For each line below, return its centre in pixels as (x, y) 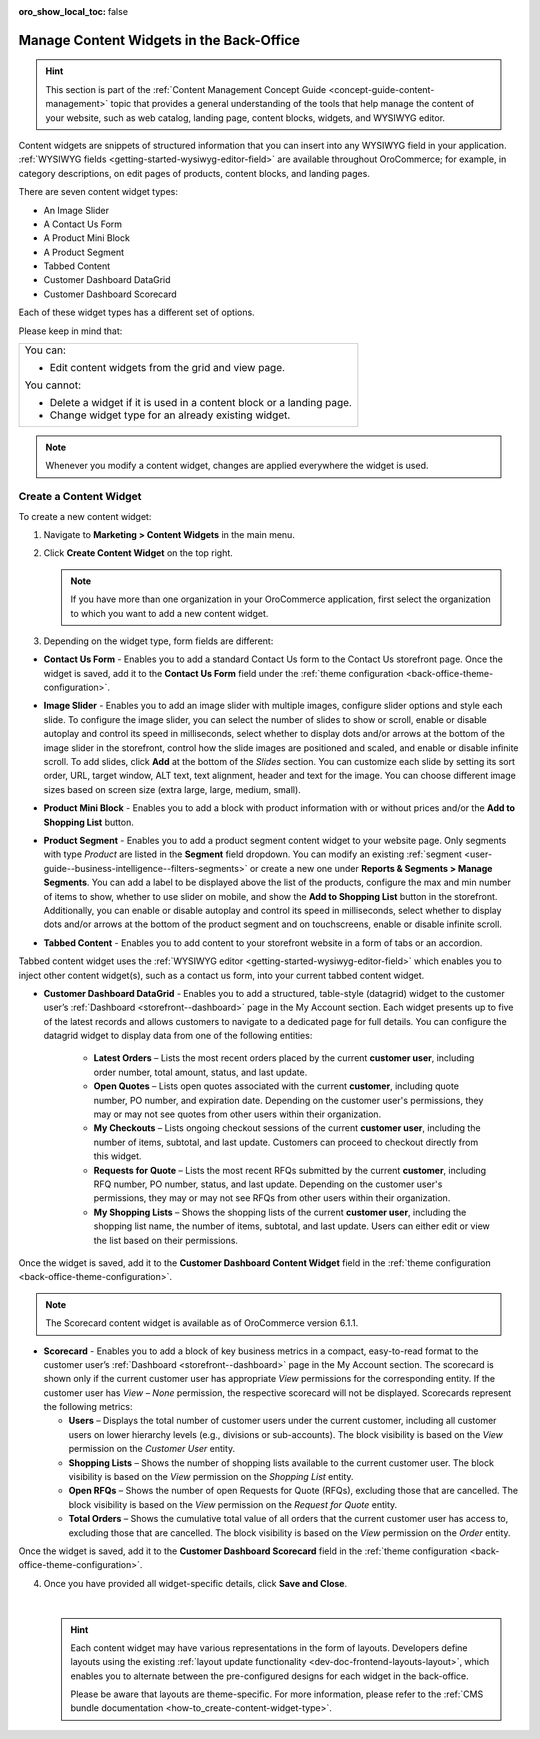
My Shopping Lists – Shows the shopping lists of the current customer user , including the (280, 1212)
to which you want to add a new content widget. (169, 613)
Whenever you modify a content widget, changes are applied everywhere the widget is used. (237, 466)
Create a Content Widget (80, 497)
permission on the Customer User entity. (152, 1449)
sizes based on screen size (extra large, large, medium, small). (172, 789)
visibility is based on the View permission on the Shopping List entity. (211, 1477)
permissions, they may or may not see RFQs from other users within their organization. (272, 1198)
